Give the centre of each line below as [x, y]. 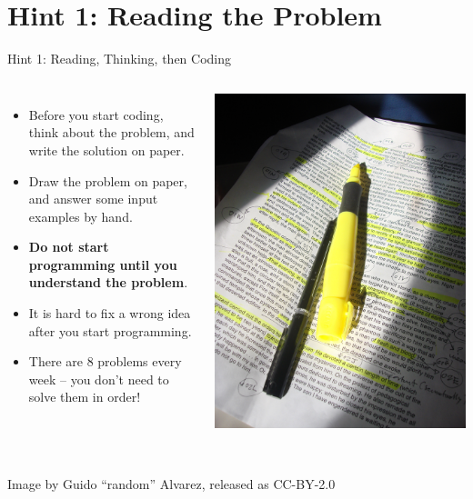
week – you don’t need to [99, 379]
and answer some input [93, 199]
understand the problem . [108, 282]
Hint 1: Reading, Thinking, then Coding [120, 59]
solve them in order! [85, 397]
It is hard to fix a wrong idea [110, 313]
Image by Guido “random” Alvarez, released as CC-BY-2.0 [171, 483]
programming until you [103, 264]
